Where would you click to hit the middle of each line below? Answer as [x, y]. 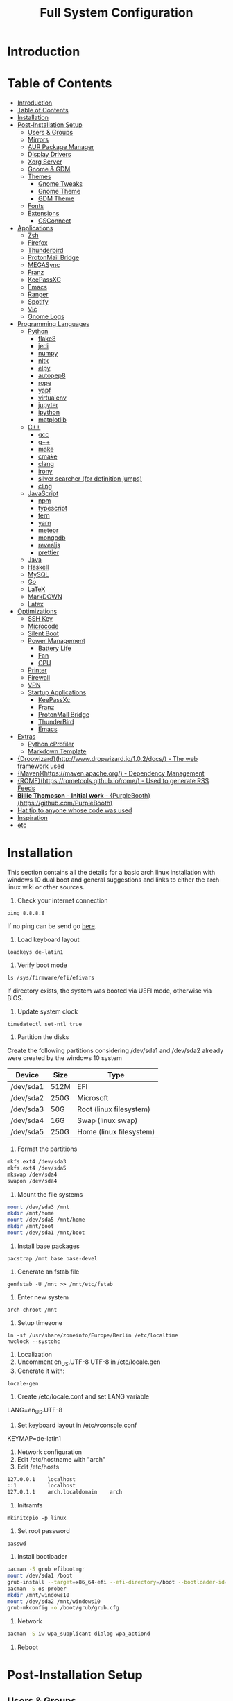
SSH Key [40, 619]
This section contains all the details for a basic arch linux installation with [111, 873]
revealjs [49, 545]
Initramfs [30, 1505]
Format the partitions [47, 1149]
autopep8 [52, 375]
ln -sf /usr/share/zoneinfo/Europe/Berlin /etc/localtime [93, 1335]
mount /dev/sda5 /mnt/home [46, 1220]
